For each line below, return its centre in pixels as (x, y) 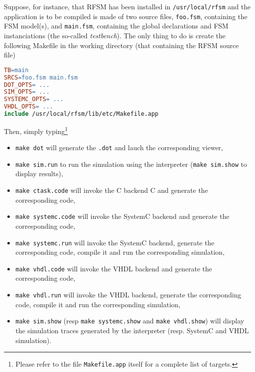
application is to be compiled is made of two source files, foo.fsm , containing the (126, 16)
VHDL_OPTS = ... (29, 107)
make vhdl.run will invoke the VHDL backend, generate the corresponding (128, 295)
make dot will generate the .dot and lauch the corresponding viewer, (119, 147)
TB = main (16, 70)
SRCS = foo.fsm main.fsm (41, 77)
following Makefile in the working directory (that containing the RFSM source (121, 45)
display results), (39, 173)
